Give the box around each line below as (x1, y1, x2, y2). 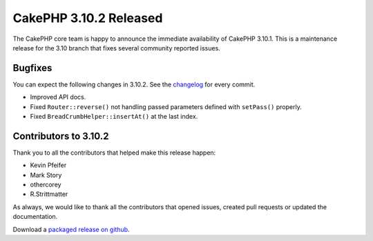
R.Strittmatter (30, 190, 68, 198)
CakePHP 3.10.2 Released (12, 10, 163, 26)
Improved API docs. (30, 93, 86, 102)
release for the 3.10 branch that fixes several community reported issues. (12, 44, 220, 52)
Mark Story (30, 171, 62, 179)
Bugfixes (12, 62, 52, 74)
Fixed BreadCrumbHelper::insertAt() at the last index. (30, 113, 198, 121)
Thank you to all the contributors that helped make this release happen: (12, 148, 216, 157)
